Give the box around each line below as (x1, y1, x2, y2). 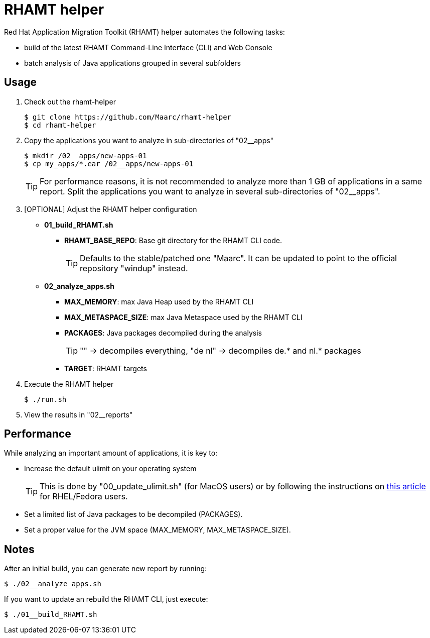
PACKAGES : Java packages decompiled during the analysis (64, 328, 262, 337)
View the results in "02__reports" (24, 410, 133, 419)
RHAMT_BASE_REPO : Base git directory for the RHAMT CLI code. (64, 236, 282, 245)
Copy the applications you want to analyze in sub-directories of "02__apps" (24, 136, 274, 145)
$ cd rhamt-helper (24, 121, 96, 129)
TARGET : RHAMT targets (64, 364, 147, 373)
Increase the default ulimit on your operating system (24, 464, 197, 473)
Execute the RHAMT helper (24, 379, 114, 388)
